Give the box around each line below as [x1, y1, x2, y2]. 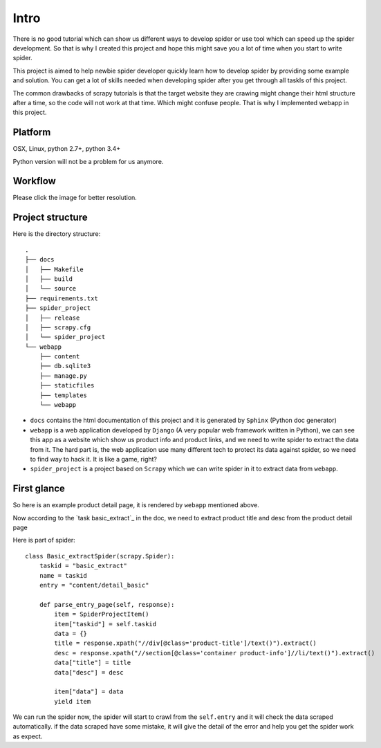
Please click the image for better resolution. [12, 194, 138, 202]
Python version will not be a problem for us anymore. [12, 157, 164, 165]
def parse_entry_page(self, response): [39, 601, 175, 608]
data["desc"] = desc [54, 668, 124, 676]
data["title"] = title [54, 659, 131, 667]
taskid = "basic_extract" [39, 562, 128, 570]
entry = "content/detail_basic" [39, 581, 149, 590]
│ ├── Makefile [25, 265, 84, 273]
